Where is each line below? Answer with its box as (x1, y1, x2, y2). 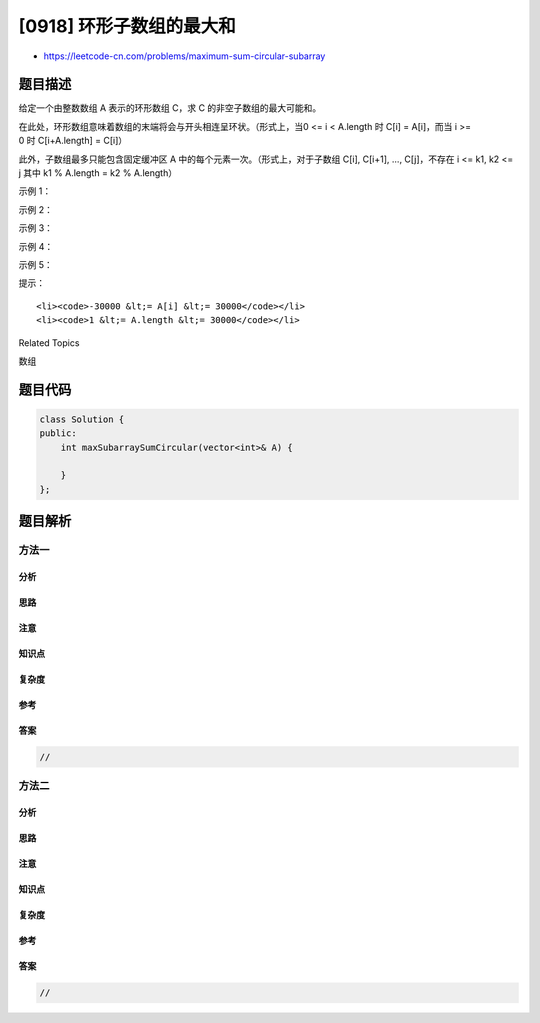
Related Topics (18, 336, 80, 349)
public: (39, 428, 77, 439)
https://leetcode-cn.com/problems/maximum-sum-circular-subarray (43, 50, 326, 62)
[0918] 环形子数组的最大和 (18, 15, 237, 37)
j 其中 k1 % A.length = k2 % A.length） (18, 167, 178, 179)
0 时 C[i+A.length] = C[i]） (18, 135, 128, 147)
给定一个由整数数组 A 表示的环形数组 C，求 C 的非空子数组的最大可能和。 (18, 102, 322, 114)
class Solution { (39, 413, 125, 425)
